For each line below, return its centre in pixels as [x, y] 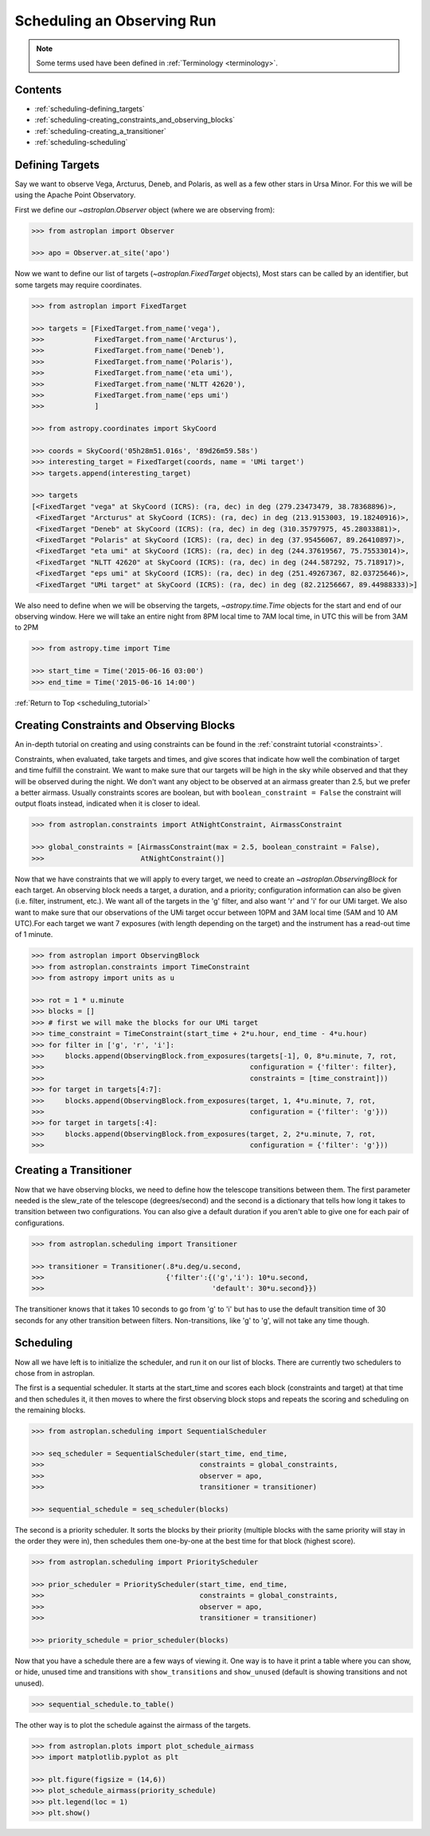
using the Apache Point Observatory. [75, 195]
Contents [38, 90]
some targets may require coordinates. [78, 285]
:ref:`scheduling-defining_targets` [90, 108]
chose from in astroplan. [55, 1373]
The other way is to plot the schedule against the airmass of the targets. [133, 1725]
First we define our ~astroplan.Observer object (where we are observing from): [145, 209]
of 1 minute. [34, 935]
